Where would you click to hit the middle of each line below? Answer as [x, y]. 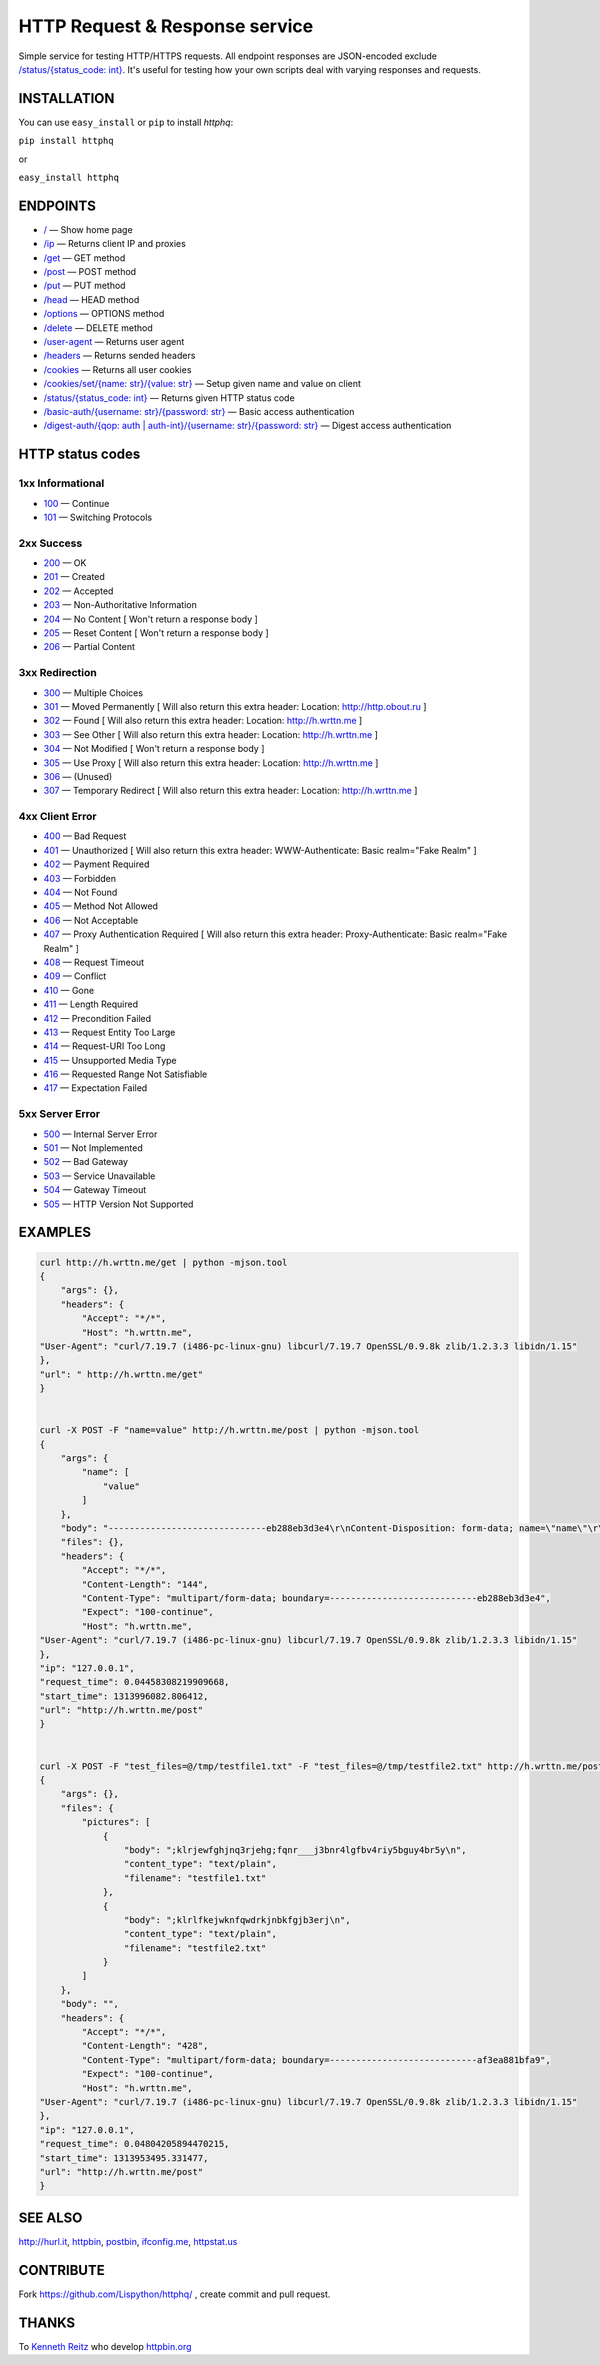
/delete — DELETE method [98, 327]
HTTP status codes [79, 454]
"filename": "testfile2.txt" [195, 1948]
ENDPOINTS [57, 205]
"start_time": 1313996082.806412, [124, 1696]
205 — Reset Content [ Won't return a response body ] [156, 633]
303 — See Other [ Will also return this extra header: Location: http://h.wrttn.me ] [211, 734]
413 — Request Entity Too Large [109, 1032]
